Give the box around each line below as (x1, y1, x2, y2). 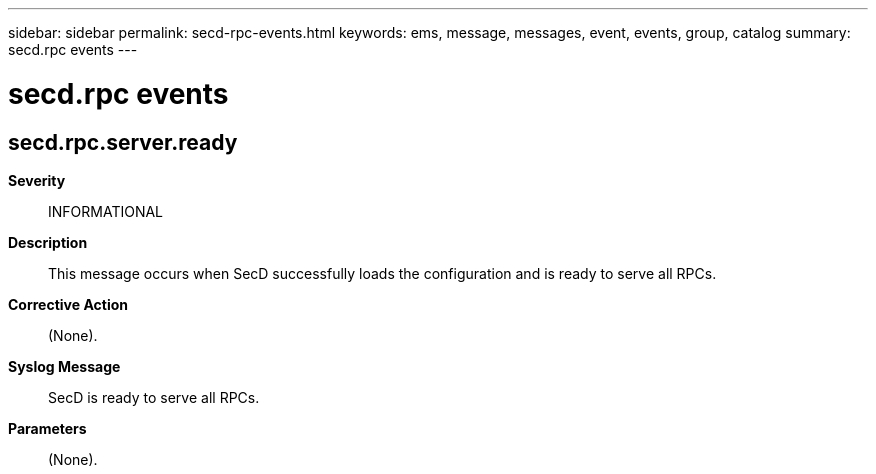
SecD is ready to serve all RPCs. (48, 388, 260, 406)
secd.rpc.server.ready (8, 129, 238, 155)
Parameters (8, 419, 87, 437)
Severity (8, 171, 66, 189)
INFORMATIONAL (48, 202, 164, 220)
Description (8, 233, 88, 251)
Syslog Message (8, 357, 121, 375)
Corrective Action (8, 295, 128, 313)
